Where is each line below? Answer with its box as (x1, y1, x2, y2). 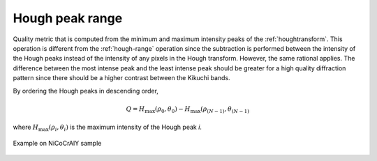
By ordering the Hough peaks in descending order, (13, 86, 158, 95)
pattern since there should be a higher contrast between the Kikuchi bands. (13, 74, 230, 82)
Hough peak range (13, 10, 123, 26)
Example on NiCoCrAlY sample (13, 139, 102, 147)
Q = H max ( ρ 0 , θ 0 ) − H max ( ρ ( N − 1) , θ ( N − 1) (126, 105, 250, 114)
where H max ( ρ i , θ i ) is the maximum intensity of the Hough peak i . (13, 123, 202, 133)
